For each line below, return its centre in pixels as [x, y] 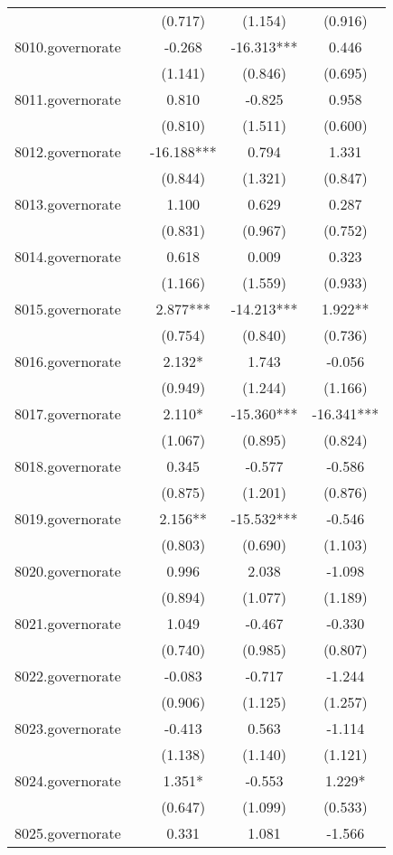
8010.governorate [68, 47]
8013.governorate [68, 204]
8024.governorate [68, 780]
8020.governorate [68, 571]
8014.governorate [68, 256]
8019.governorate [68, 518]
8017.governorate [68, 413]
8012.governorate [68, 151]
